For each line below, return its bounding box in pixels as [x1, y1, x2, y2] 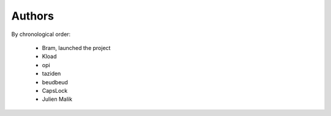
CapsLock [42, 87, 68, 94]
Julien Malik [42, 95, 73, 103]
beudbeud [42, 78, 69, 85]
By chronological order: [11, 31, 70, 38]
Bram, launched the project [42, 44, 111, 51]
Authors [11, 9, 55, 23]
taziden [42, 70, 61, 78]
